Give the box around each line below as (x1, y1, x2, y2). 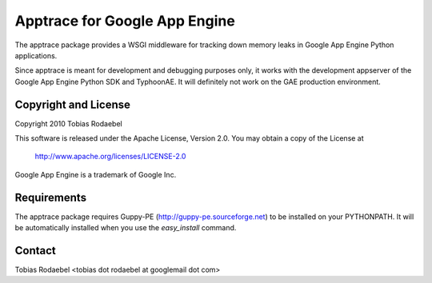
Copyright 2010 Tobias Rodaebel (14, 118, 123, 128)
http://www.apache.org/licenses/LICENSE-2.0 (34, 152, 186, 161)
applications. (14, 50, 58, 60)
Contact (14, 244, 56, 257)
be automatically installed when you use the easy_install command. (14, 223, 237, 233)
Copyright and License (14, 98, 131, 111)
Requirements (14, 190, 87, 204)
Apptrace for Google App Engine (14, 12, 235, 30)
